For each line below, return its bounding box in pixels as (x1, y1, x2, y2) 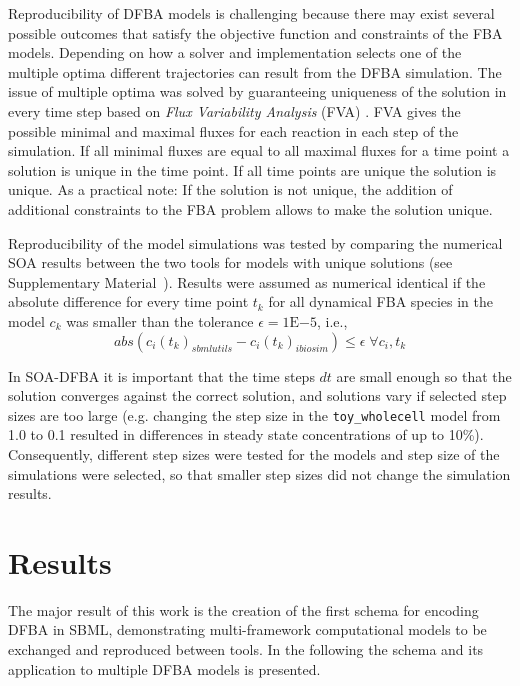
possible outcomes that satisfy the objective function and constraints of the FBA (8, 22, 503, 43)
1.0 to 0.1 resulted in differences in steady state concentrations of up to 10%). (8, 424, 484, 445)
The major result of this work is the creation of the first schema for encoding (8, 599, 479, 620)
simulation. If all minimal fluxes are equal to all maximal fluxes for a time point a (8, 140, 510, 161)
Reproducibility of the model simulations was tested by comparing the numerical (8, 232, 503, 253)
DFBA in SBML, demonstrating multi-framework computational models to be (8, 619, 487, 640)
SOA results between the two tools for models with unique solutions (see (8, 252, 453, 273)
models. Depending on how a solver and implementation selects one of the (8, 42, 462, 63)
